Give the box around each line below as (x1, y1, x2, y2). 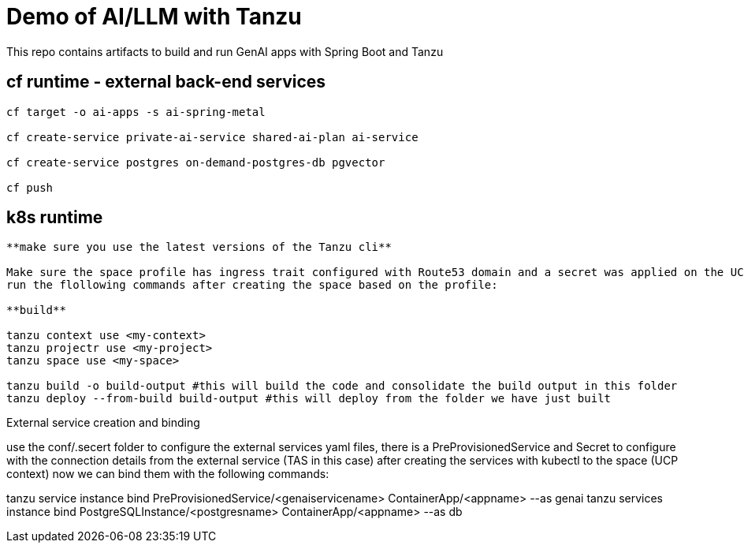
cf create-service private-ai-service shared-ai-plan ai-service (6, 130, 418, 144)
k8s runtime (6, 207, 103, 228)
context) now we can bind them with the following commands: (6, 467, 329, 481)
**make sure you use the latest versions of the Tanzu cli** (6, 241, 392, 254)
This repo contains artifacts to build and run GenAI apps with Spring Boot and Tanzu (6, 44, 444, 58)
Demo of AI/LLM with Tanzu (6, 3, 302, 30)
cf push (6, 181, 54, 194)
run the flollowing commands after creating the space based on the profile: (6, 278, 498, 292)
